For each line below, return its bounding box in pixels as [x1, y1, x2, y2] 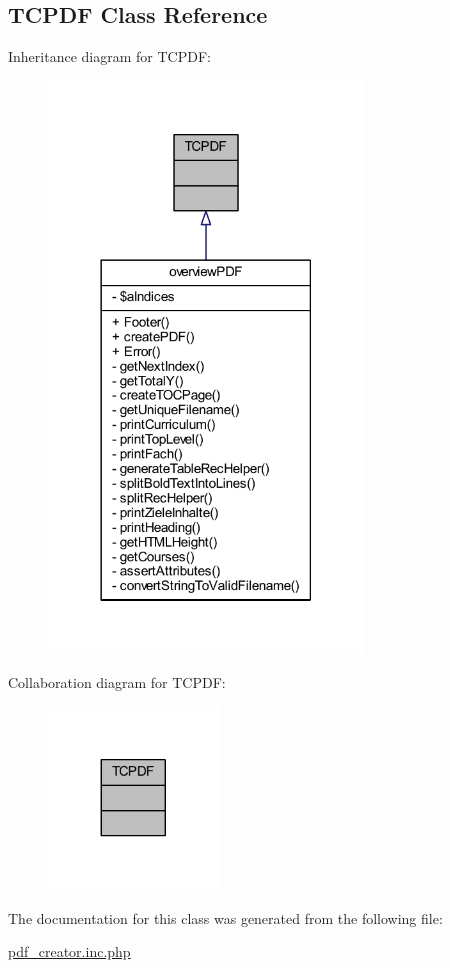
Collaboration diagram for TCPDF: [8, 671, 226, 692]
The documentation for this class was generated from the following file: [8, 907, 443, 928]
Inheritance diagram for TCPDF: [8, 46, 211, 67]
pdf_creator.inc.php [8, 941, 131, 962]
